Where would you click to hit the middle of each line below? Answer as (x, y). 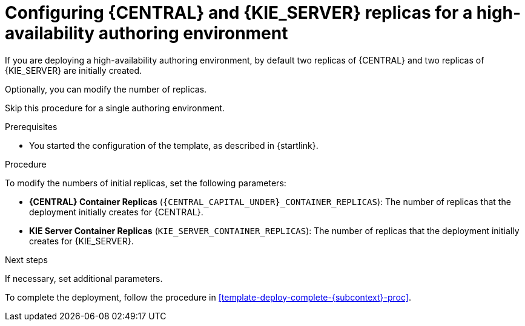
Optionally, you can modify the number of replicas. (106, 89)
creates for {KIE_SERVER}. (81, 241)
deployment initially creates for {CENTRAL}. (116, 212)
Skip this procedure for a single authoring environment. (115, 108)
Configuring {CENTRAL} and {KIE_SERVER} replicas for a (239, 13)
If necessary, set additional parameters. (84, 278)
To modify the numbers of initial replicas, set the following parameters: (146, 183)
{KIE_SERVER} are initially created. (74, 70)
